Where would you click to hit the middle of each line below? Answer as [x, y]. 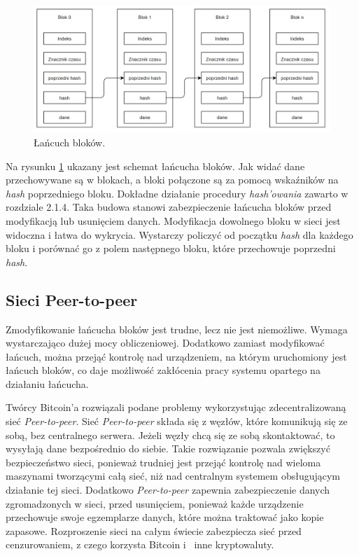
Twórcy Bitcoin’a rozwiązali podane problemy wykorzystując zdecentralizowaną [176, 407]
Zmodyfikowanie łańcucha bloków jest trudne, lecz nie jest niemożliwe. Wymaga [177, 329]
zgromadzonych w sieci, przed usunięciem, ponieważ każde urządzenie [155, 503]
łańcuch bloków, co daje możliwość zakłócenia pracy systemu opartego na [163, 370]
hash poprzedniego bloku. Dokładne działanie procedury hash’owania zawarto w [177, 193]
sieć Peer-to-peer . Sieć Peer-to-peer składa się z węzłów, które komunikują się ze [177, 421]
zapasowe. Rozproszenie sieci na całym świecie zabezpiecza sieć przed [154, 530]
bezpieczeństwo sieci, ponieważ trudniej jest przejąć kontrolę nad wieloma [163, 462]
